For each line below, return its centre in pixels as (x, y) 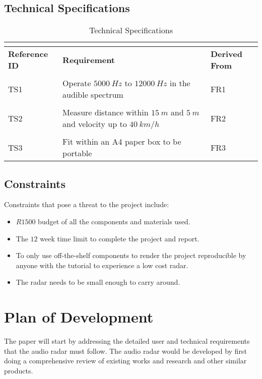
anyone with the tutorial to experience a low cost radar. (102, 265)
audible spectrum (93, 95)
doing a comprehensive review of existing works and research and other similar (125, 361)
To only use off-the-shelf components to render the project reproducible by (131, 255)
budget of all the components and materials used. (114, 221)
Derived (226, 54)
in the (180, 83)
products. (19, 370)
